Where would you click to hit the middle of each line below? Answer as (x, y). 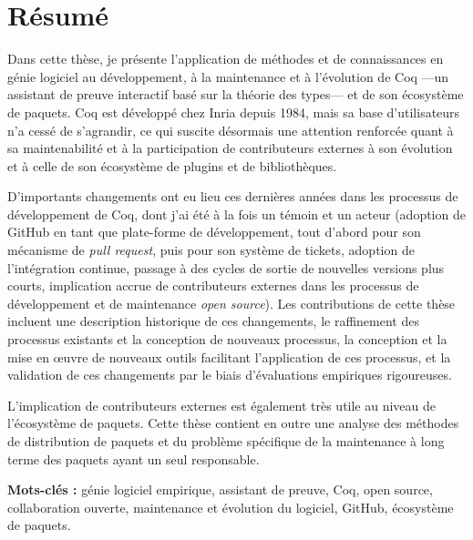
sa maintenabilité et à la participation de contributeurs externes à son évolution (230, 148)
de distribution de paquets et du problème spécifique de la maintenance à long (226, 441)
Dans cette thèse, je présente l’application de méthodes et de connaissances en (226, 59)
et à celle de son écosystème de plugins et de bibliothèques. (172, 165)
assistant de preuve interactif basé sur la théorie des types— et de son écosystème (236, 94)
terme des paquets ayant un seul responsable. (134, 458)
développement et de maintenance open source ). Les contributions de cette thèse (231, 303)
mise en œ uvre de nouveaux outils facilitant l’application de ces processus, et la (229, 357)
